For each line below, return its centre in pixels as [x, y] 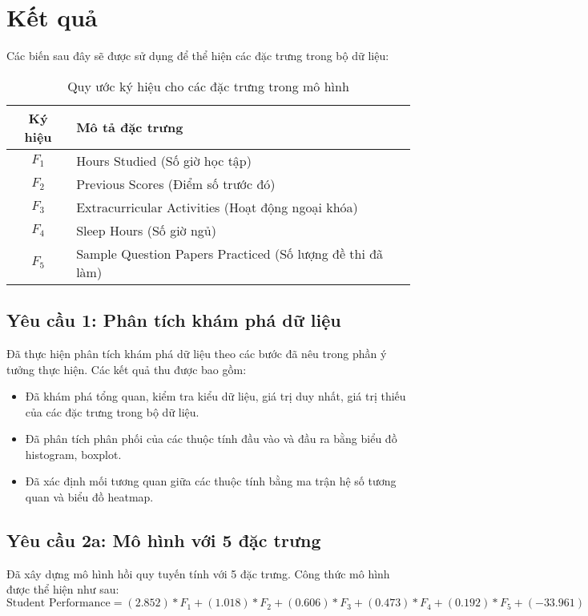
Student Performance [58, 604]
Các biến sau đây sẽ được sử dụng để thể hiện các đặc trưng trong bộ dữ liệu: [198, 56]
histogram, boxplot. [73, 454]
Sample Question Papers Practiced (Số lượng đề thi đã [230, 253]
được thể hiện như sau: [63, 589]
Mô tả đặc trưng [130, 127]
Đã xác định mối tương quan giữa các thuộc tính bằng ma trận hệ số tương [211, 481]
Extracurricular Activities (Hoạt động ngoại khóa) [217, 207]
